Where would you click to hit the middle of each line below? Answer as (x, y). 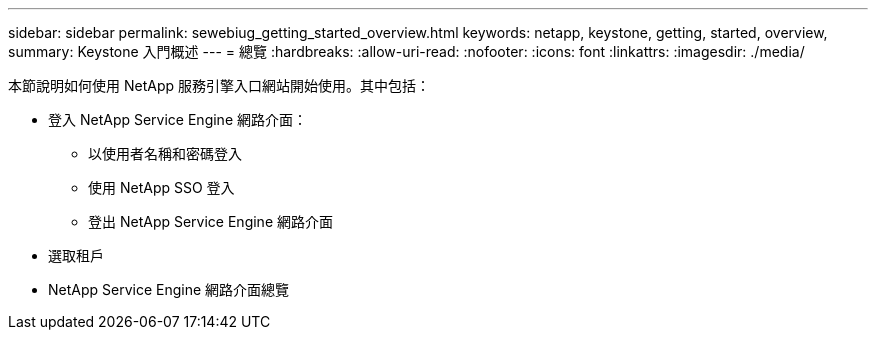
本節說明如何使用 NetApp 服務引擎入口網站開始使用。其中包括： (219, 85)
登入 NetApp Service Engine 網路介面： (177, 119)
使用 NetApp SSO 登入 (161, 187)
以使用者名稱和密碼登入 (165, 153)
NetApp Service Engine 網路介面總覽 (169, 289)
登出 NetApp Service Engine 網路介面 (210, 221)
